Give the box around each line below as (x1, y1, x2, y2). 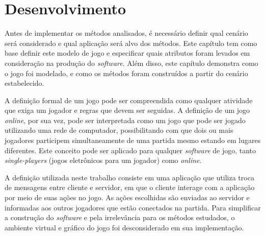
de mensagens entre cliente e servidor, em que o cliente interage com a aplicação (5, 182, 255, 193)
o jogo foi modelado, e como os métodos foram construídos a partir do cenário (5, 67, 248, 78)
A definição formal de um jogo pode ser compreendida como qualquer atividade (5, 95, 253, 105)
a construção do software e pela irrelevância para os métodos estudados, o (5, 212, 235, 223)
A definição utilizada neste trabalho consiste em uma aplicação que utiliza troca (5, 172, 254, 182)
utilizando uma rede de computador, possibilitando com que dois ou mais (5, 125, 233, 135)
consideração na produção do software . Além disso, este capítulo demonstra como (5, 57, 258, 68)
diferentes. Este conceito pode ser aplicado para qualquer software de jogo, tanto (5, 145, 256, 155)
